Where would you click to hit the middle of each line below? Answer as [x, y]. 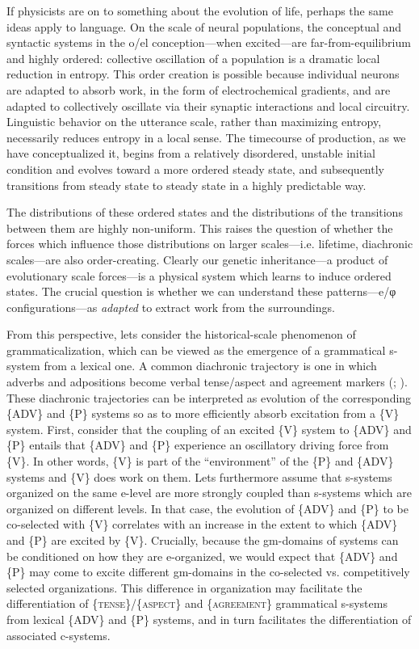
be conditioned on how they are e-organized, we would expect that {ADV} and [202, 556]
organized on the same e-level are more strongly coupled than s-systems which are [209, 493]
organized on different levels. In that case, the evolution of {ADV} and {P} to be [207, 508]
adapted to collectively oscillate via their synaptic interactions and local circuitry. [208, 105]
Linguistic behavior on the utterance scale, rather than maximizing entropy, [194, 122]
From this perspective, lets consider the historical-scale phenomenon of [181, 334]
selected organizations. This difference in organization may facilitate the [184, 587]
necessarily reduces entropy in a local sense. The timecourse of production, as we [206, 137]
